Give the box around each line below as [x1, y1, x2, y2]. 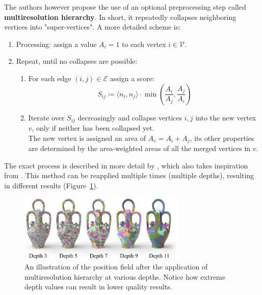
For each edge [28, 72, 71, 83]
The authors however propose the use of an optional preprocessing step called [4, 2, 246, 12]
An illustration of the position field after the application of [24, 261, 208, 272]
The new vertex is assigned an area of [28, 132, 146, 143]
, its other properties [190, 132, 254, 143]
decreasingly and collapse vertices [77, 112, 182, 122]
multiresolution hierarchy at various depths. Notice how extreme [24, 271, 225, 282]
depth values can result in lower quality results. [24, 281, 172, 292]
